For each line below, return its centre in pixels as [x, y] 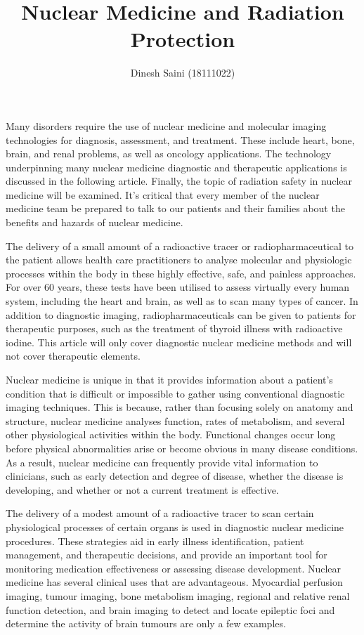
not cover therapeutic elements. [73, 356]
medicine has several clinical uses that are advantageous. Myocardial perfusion [174, 582]
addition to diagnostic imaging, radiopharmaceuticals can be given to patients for [181, 314]
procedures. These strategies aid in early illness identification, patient [155, 541]
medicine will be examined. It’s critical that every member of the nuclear [163, 194]
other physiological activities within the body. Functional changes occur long [171, 434]
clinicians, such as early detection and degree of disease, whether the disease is [175, 476]
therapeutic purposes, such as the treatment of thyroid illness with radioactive [174, 328]
